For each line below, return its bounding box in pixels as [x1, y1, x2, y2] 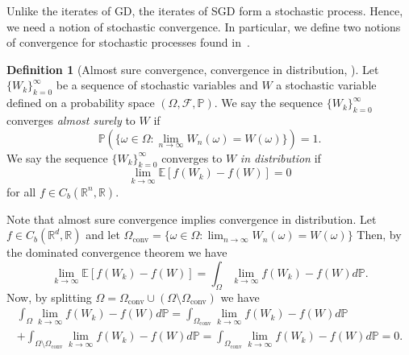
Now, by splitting [6, 288, 92, 305]
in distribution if [240, 149, 321, 166]
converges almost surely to [6, 111, 136, 128]
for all [6, 183, 36, 200]
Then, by [357, 226, 402, 243]
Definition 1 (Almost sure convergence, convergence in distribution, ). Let [6, 60, 379, 77]
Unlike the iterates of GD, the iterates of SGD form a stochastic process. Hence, [6, 2, 403, 19]
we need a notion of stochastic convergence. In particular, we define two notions [6, 18, 401, 35]
